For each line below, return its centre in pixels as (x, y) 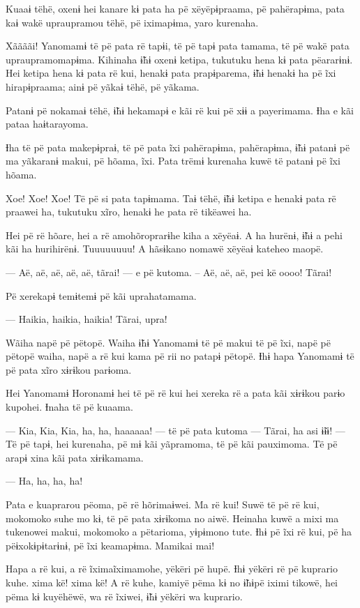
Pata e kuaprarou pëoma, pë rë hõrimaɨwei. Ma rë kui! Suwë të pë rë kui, (163, 504)
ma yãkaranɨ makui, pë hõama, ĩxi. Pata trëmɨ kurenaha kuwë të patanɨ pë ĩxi (173, 161)
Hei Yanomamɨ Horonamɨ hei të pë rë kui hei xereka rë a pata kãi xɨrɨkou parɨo (175, 393)
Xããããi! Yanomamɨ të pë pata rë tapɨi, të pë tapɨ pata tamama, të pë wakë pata (178, 46)
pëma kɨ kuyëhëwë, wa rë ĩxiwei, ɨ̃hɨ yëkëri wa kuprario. (124, 596)
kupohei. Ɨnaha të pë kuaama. (69, 407)
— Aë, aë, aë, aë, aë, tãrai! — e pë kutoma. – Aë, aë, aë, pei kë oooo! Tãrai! (169, 272)
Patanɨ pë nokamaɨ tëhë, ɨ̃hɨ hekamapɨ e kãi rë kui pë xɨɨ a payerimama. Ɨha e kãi (180, 110)
